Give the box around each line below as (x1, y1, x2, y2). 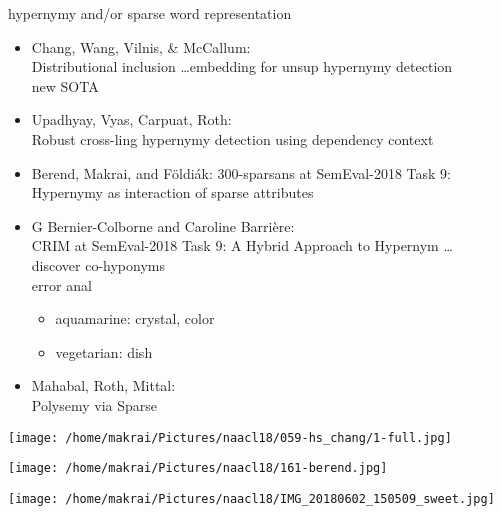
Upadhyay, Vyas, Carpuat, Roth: (31, 109, 232, 130)
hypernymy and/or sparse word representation (8, 3, 292, 23)
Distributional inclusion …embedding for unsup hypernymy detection (31, 56, 453, 77)
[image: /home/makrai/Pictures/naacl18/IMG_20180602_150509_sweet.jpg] (8, 491, 495, 506)
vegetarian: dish (55, 341, 153, 362)
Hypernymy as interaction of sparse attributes (31, 182, 314, 203)
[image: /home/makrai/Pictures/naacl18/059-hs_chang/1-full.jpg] (8, 430, 452, 445)
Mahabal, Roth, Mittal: (31, 375, 176, 396)
